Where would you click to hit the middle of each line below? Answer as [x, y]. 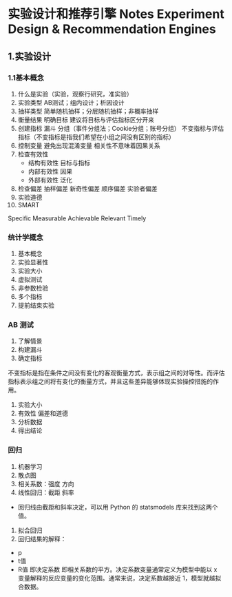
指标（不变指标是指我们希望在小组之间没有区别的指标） [96, 137]
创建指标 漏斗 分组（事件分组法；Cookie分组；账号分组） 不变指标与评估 [121, 128]
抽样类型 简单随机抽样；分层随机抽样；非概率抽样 [88, 111]
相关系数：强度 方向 [46, 483]
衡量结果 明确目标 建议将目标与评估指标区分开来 [86, 119]
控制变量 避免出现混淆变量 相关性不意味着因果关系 [89, 145]
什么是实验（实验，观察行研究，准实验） [75, 94]
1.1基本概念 [26, 78]
